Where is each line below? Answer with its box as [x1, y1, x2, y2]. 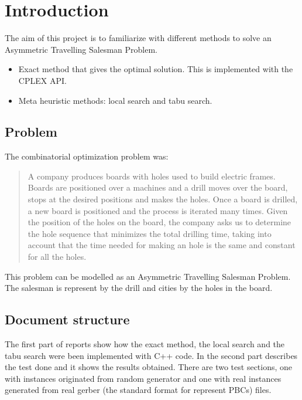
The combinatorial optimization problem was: [5, 150, 169, 162]
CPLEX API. [18, 74, 67, 86]
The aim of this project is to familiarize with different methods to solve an [5, 32, 272, 44]
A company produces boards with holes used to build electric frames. [28, 170, 276, 182]
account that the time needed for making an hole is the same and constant [28, 239, 296, 251]
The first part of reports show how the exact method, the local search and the [5, 338, 285, 350]
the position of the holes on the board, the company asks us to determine [28, 216, 291, 228]
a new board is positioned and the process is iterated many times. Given [28, 204, 288, 216]
